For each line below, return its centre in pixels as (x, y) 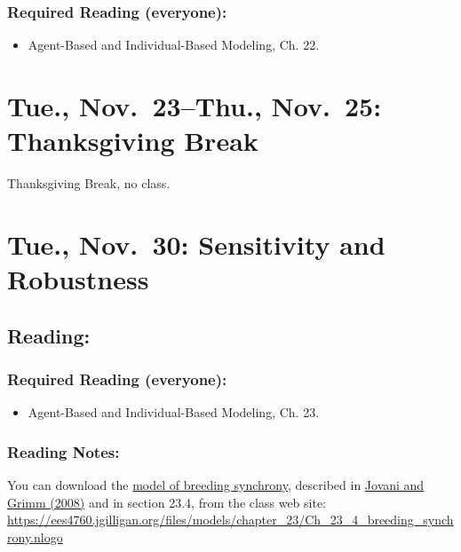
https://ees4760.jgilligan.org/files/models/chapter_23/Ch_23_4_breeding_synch (230, 520)
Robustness (78, 279)
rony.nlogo (35, 536)
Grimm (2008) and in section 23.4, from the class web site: (167, 502)
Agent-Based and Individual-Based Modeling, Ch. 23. (174, 412)
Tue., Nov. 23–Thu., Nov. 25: (195, 106)
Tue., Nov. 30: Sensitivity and (196, 244)
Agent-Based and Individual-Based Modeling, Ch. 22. (174, 45)
